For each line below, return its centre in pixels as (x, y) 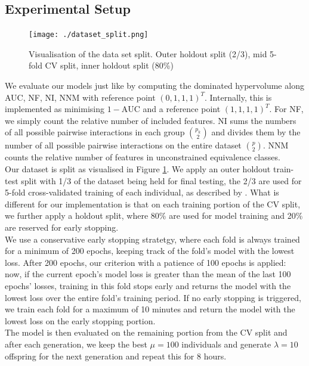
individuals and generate (226, 344)
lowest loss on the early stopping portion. (80, 320)
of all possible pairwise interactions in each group (95, 132)
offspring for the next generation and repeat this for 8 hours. (116, 356)
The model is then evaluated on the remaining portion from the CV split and (146, 332)
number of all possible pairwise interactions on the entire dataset (123, 145)
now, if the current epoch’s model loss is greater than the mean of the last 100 (148, 274)
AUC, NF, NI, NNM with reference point (80, 97)
